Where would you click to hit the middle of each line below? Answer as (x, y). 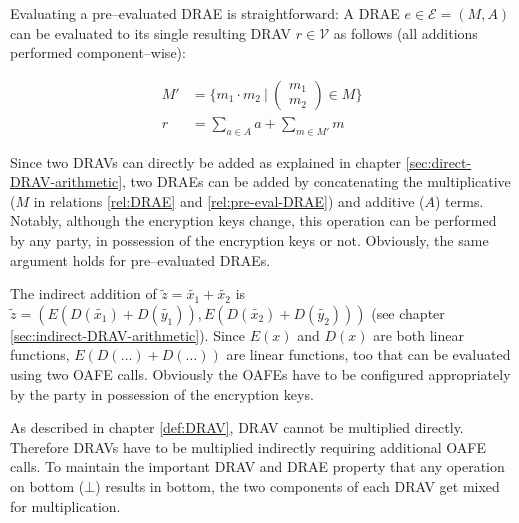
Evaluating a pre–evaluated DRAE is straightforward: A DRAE (205, 13)
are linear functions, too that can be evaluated (368, 354)
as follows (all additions (405, 32)
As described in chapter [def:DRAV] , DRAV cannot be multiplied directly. (237, 427)
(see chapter (408, 312)
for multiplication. (65, 505)
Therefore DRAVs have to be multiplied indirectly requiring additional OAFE (248, 446)
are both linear (418, 334)
